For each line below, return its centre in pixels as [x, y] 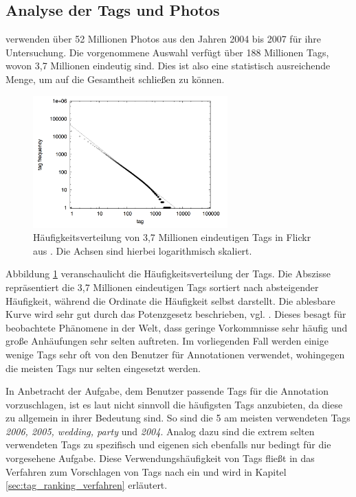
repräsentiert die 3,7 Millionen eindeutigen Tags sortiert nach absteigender [162, 287]
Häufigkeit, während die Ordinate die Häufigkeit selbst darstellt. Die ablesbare [170, 300]
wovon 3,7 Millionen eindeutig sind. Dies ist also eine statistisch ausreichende [168, 66]
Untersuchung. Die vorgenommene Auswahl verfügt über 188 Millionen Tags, [167, 52]
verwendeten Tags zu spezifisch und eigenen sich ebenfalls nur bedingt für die [168, 444]
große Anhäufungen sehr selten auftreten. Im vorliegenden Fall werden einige [167, 341]
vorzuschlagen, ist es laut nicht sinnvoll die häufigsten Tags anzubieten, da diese [174, 404]
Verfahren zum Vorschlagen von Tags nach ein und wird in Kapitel [146, 471]
